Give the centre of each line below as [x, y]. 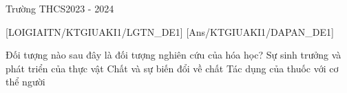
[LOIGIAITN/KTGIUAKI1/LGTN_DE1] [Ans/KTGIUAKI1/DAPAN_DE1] [170, 31]
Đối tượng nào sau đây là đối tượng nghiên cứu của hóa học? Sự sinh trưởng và [173, 55]
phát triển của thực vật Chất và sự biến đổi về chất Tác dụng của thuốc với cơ [172, 68]
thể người [25, 82]
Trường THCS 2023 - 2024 [60, 8]
